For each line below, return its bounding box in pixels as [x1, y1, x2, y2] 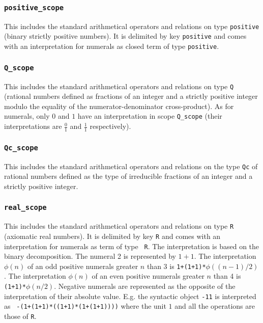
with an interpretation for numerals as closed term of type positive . [4, 41, 219, 51]
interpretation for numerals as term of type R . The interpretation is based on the [4, 240, 259, 251]
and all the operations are [174, 301, 255, 311]
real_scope [4, 203, 47, 212]
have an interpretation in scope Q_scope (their [77, 111, 222, 121]
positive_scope [4, 3, 64, 12]
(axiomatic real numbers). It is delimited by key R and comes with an [4, 230, 221, 241]
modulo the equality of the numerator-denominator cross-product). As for [4, 100, 234, 111]
